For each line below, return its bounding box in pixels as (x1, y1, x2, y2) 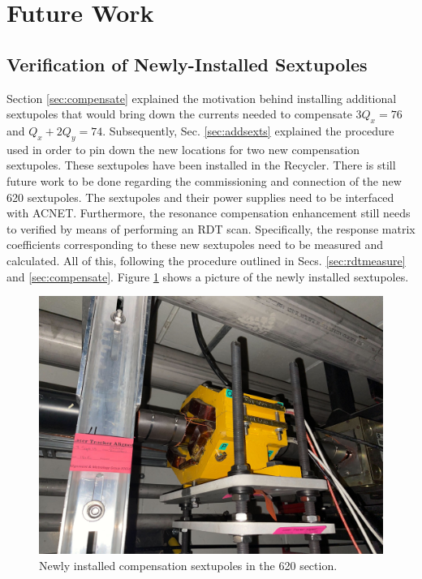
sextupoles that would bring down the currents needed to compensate (6, 105, 352, 122)
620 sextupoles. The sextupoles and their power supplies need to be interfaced (6, 188, 394, 205)
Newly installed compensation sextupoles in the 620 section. (39, 556, 338, 573)
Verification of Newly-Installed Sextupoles (6, 51, 368, 76)
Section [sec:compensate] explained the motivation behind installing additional (6, 89, 397, 106)
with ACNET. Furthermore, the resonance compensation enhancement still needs (6, 204, 411, 221)
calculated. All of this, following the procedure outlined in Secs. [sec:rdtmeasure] (6, 251, 406, 268)
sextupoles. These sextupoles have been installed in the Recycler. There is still (6, 157, 396, 174)
